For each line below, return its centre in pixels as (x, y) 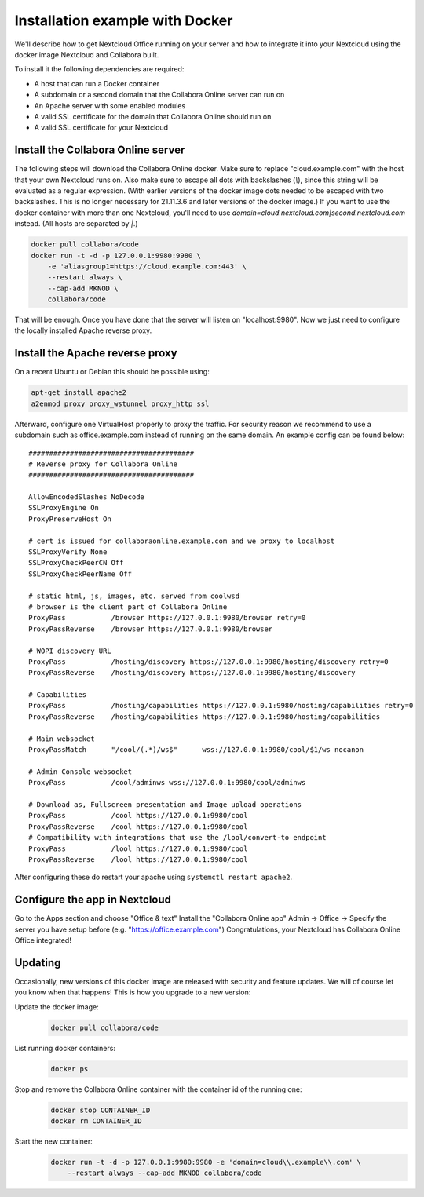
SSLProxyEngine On (64, 508)
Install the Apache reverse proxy (96, 353)
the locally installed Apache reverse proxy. (83, 330)
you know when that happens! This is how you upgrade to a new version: (133, 992)
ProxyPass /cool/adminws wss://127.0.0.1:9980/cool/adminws (167, 783)
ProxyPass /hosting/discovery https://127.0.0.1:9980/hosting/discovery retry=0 (208, 662)
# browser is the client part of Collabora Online (128, 607)
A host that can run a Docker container (97, 83)
